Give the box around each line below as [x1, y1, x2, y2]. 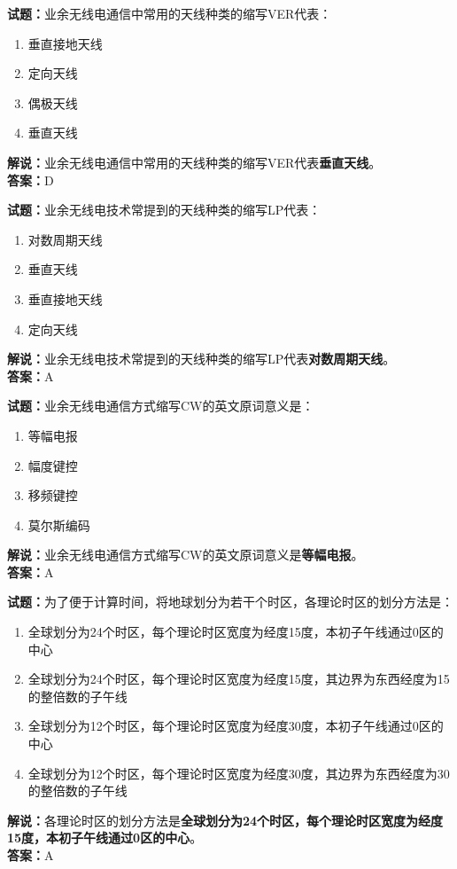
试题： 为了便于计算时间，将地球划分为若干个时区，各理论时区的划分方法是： [7, 592, 453, 611]
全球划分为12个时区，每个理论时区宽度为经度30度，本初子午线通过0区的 [27, 716, 444, 735]
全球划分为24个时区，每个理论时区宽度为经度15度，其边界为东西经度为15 [27, 669, 450, 688]
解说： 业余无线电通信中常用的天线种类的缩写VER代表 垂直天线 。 [7, 153, 382, 171]
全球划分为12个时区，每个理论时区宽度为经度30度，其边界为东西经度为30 [27, 763, 450, 782]
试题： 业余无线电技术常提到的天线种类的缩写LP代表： [7, 200, 321, 219]
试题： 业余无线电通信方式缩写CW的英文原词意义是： [7, 396, 314, 415]
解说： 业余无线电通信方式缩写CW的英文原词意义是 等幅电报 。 [7, 545, 364, 564]
